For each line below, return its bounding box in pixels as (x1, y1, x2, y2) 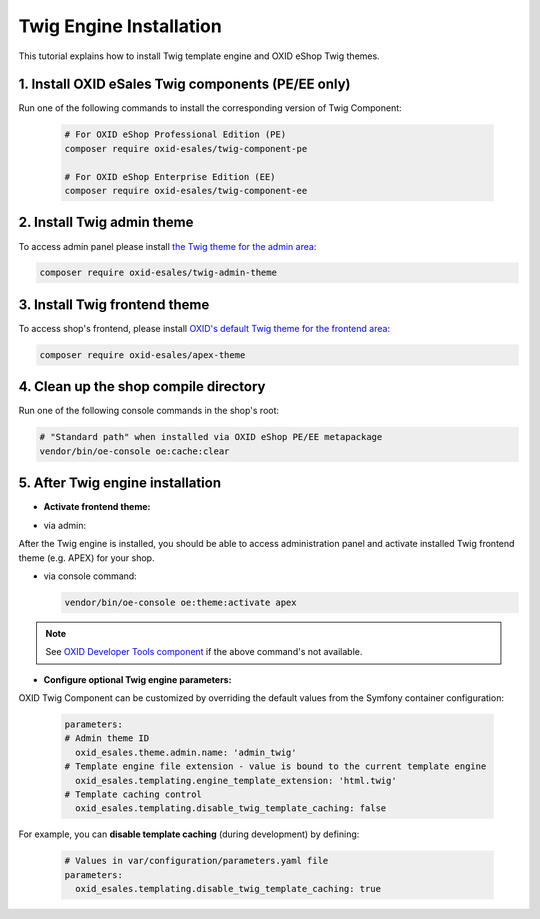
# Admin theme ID (64, 733, 150, 744)
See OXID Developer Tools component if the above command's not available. (45, 646, 363, 658)
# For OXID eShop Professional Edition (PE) (64, 129, 287, 140)
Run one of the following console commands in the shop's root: (18, 405, 280, 417)
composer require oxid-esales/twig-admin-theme (39, 267, 277, 279)
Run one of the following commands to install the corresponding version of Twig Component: (18, 102, 402, 114)
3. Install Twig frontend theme (18, 296, 210, 313)
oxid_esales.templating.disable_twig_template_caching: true (75, 883, 382, 895)
